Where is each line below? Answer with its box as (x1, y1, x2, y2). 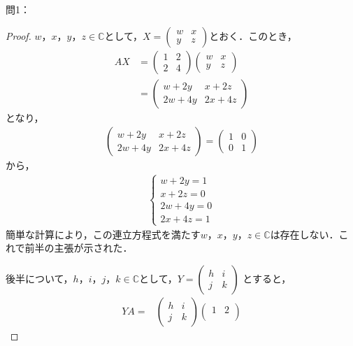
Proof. (6, 28, 31, 43)
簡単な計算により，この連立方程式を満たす (6, 226, 201, 241)
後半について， (6, 271, 73, 285)
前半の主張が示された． (24, 240, 133, 255)
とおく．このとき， (209, 28, 297, 43)
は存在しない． (270, 226, 339, 241)
